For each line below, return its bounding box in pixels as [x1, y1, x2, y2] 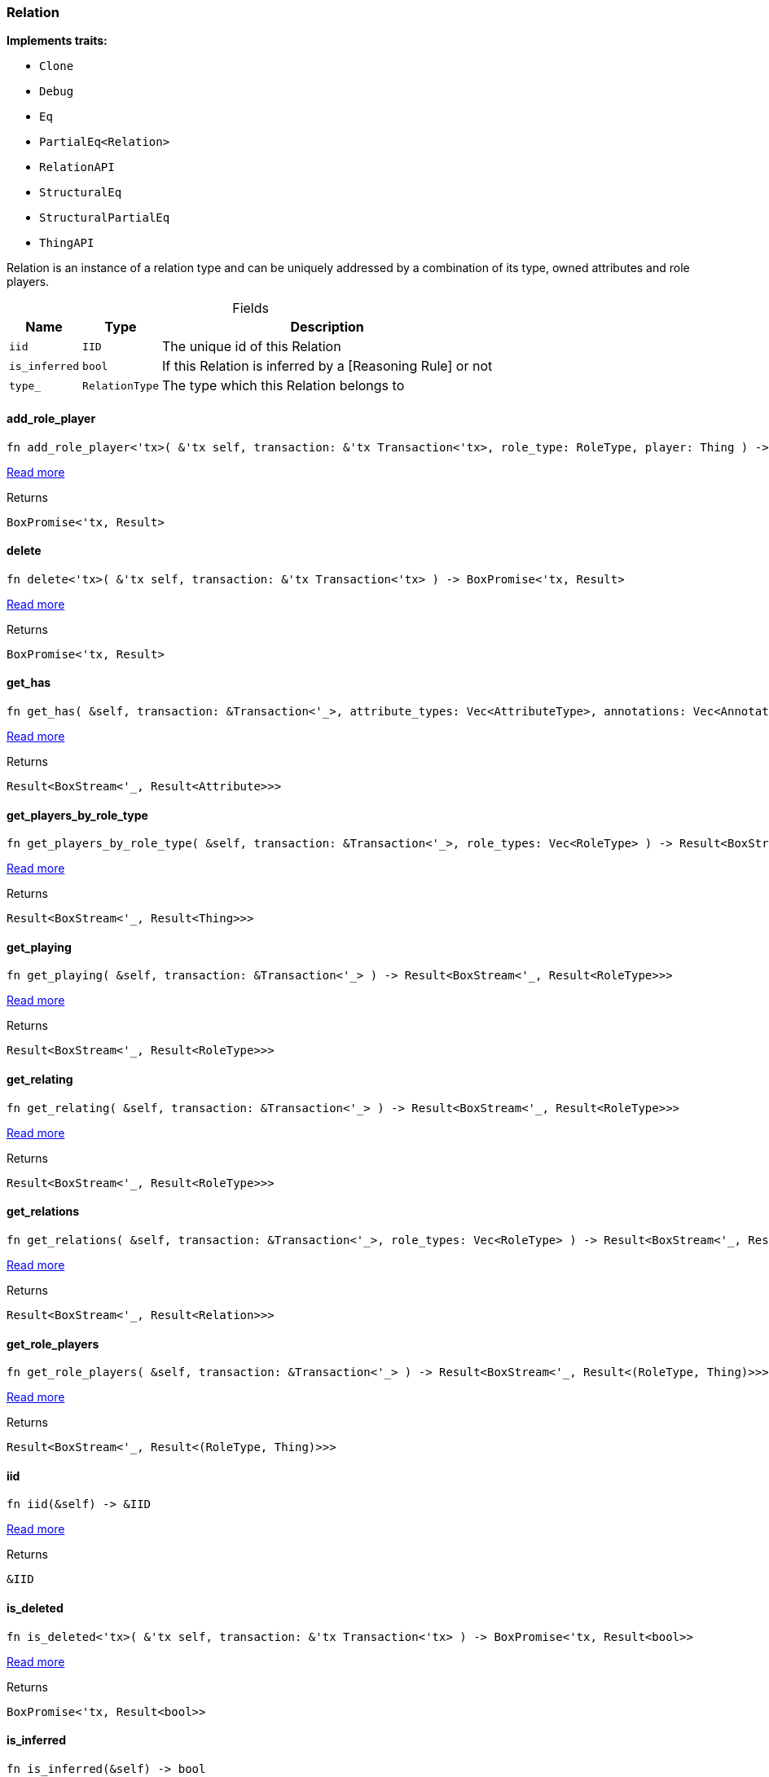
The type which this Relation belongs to [162, 377, 405, 394]
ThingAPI [39, 236, 94, 250]
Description [290, 319, 364, 336]
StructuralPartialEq [39, 211, 170, 225]
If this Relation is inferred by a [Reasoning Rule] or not [162, 358, 493, 375]
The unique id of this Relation [162, 338, 341, 355]
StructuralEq [39, 186, 122, 200]
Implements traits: [7, 33, 108, 48]
